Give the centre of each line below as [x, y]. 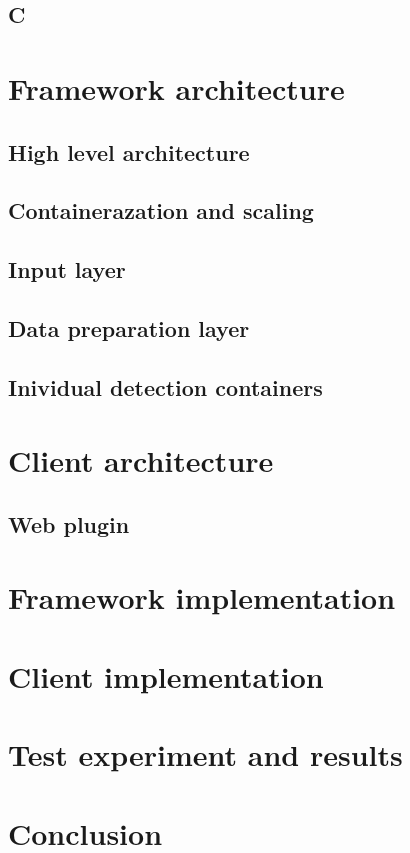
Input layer [67, 269]
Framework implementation [202, 597]
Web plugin [69, 523]
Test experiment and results [205, 754]
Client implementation [166, 675]
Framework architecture [176, 87]
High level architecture [129, 151]
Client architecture [141, 460]
